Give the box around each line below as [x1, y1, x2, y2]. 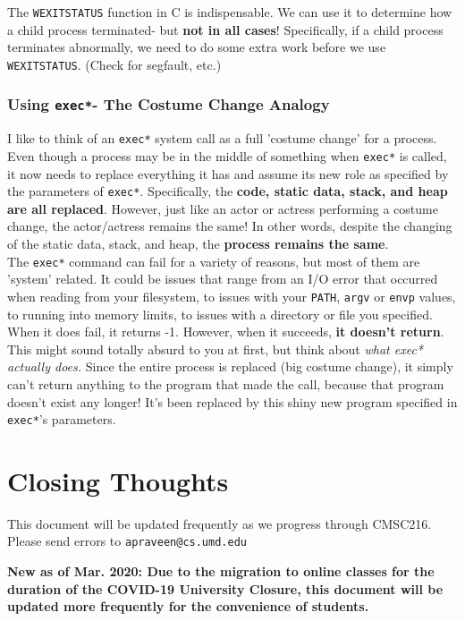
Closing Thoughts [7, 462, 229, 498]
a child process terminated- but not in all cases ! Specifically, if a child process [7, 20, 444, 38]
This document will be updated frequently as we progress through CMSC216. [7, 514, 432, 532]
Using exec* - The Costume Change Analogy [7, 93, 330, 115]
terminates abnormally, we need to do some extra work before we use [7, 38, 386, 56]
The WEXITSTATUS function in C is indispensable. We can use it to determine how [7, 3, 452, 21]
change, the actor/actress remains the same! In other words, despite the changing [7, 217, 452, 235]
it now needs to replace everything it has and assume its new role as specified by [7, 164, 449, 183]
